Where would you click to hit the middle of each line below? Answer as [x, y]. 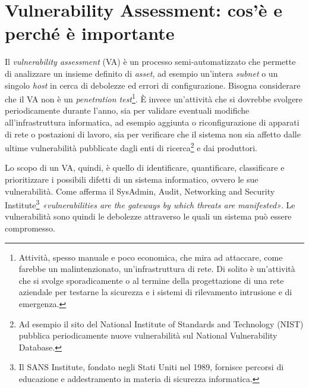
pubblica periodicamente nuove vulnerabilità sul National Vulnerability [148, 335]
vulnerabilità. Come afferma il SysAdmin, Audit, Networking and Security [140, 191]
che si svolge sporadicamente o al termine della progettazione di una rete [151, 280]
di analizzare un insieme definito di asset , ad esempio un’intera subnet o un [141, 73]
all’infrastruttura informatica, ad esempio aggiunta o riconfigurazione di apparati [152, 122]
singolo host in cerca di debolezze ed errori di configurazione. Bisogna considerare [153, 85]
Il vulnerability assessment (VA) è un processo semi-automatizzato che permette [150, 62]
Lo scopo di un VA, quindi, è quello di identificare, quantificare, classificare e [145, 168]
